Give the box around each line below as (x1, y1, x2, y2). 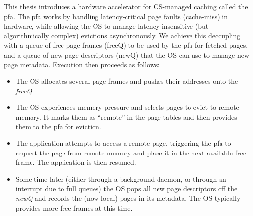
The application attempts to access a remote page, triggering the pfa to (15, 138, 231, 148)
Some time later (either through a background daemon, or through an (15, 173, 226, 184)
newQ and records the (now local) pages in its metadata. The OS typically (15, 193, 241, 203)
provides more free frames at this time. (15, 202, 133, 213)
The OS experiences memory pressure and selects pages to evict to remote (15, 102, 239, 112)
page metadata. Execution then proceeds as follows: (4, 59, 160, 69)
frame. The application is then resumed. (15, 157, 136, 167)
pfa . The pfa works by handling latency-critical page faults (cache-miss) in (4, 11, 228, 21)
